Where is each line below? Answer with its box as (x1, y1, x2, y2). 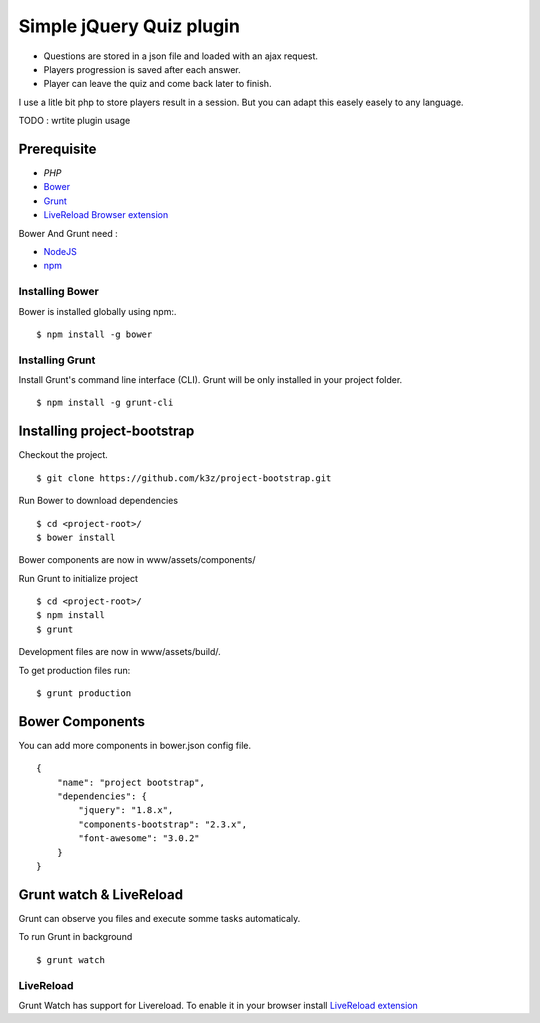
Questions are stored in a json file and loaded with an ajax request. (43, 50, 319, 62)
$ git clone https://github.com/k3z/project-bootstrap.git (36, 472, 332, 484)
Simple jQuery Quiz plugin (18, 15, 240, 37)
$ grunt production (36, 688, 132, 699)
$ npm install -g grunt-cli (36, 397, 174, 409)
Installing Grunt (18, 353, 96, 367)
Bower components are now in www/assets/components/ (18, 554, 256, 566)
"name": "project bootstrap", (56, 776, 205, 788)
